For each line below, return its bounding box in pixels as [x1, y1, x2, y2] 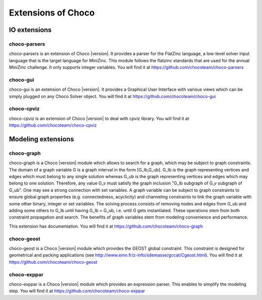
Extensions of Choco [9, 7, 95, 18]
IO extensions [9, 26, 52, 34]
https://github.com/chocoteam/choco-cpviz [9, 122, 97, 128]
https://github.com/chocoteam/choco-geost [9, 259, 98, 265]
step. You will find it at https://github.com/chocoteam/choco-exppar [9, 288, 146, 294]
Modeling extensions [9, 135, 74, 143]
